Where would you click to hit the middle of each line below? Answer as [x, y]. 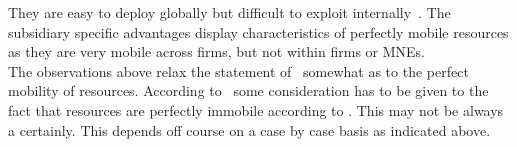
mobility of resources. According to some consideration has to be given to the [248, 90]
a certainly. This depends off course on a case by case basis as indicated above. [249, 129]
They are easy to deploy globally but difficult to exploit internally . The [229, 12]
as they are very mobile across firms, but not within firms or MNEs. [216, 51]
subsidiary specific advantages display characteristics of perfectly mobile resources [258, 31]
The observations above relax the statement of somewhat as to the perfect [238, 70]
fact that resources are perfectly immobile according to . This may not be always [256, 109]
